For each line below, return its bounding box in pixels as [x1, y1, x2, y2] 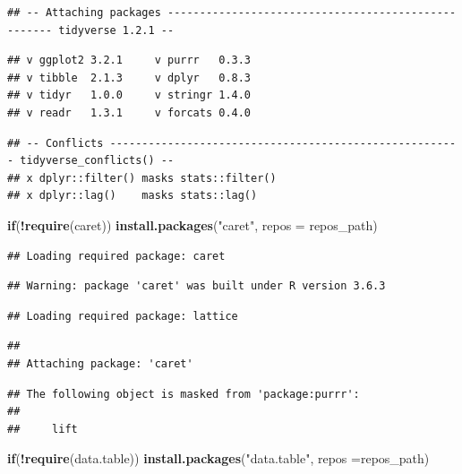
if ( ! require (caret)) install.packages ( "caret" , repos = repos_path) [7, 215, 378, 234]
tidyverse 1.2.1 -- [58, 23, 175, 37]
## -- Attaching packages [7, 6, 161, 19]
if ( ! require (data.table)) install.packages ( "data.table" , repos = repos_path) [7, 449, 430, 468]
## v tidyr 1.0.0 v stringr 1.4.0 [7, 89, 252, 102]
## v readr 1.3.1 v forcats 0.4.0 [7, 106, 252, 119]
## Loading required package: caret [7, 249, 226, 263]
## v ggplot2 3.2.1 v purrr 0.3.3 [7, 54, 252, 67]
